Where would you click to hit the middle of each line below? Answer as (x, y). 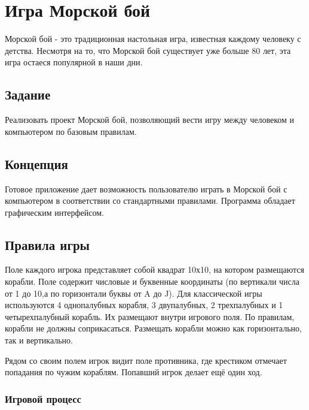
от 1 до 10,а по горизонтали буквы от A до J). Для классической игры (134, 293)
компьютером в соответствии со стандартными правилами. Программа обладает (150, 201)
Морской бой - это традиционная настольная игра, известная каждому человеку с (153, 39)
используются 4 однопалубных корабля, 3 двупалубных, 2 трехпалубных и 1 (144, 305)
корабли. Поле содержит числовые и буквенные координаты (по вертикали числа (152, 281)
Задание (28, 94)
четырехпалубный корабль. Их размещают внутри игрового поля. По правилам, (150, 316)
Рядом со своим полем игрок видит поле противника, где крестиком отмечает (146, 360)
